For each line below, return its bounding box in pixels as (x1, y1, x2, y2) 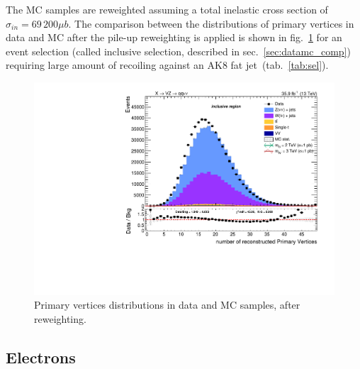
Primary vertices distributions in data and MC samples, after (34, 297, 300, 312)
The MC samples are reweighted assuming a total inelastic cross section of (6, 2, 328, 16)
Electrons (6, 346, 76, 368)
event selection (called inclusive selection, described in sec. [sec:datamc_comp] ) (6, 43, 351, 58)
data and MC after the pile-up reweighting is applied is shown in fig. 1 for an (6, 30, 342, 45)
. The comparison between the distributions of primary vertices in (68, 16, 354, 31)
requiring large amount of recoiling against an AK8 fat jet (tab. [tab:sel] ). (6, 57, 329, 72)
